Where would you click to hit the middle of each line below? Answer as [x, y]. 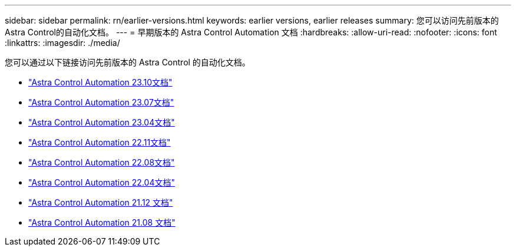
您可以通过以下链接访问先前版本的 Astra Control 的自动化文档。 [128, 62]
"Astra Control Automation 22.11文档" [100, 142]
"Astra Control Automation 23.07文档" [101, 102]
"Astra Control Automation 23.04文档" [102, 122]
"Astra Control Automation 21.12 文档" [101, 202]
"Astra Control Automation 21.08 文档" [102, 222]
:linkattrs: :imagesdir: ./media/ [62, 43]
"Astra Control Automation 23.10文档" [100, 82]
